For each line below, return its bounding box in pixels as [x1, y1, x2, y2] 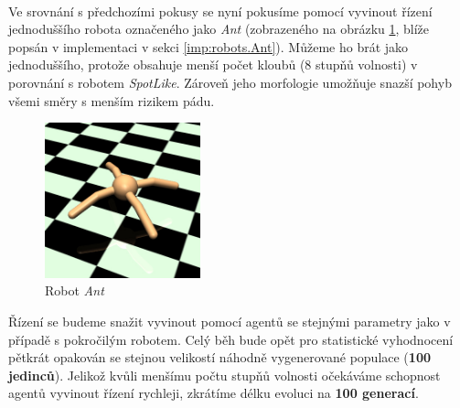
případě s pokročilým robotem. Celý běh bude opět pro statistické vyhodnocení [8, 329, 454, 349]
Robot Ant [45, 281, 104, 300]
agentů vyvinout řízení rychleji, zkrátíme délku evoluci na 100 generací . [8, 383, 419, 403]
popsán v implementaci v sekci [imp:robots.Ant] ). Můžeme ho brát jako [8, 37, 409, 56]
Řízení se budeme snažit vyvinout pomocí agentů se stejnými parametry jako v [8, 311, 451, 330]
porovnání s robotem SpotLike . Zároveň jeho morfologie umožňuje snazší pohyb [8, 72, 452, 91]
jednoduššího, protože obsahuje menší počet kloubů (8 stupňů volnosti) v [8, 55, 418, 74]
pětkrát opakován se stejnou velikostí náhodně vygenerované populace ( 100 [8, 348, 431, 367]
